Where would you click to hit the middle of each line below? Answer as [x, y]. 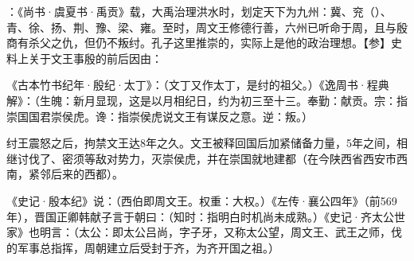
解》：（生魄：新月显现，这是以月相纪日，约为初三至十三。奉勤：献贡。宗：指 [207, 100]
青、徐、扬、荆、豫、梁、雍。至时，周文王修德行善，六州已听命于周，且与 [201, 27]
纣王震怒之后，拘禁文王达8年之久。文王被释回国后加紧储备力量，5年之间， [201, 143]
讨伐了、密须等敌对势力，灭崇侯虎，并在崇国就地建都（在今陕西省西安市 [207, 158]
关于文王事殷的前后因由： [95, 58]
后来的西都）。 [87, 174]
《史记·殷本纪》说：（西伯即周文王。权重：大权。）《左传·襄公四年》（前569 [202, 200]
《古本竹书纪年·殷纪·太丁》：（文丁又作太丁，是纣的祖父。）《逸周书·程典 [198, 85]
